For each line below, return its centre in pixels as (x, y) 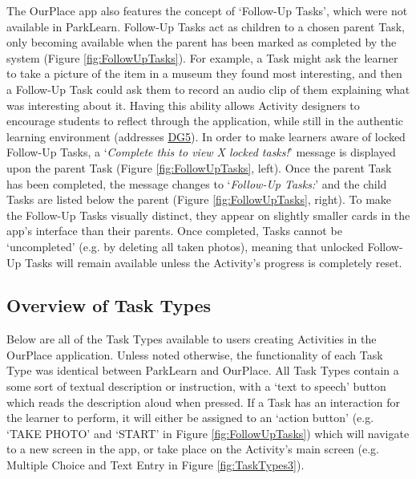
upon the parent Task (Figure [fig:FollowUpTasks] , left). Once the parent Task (199, 167)
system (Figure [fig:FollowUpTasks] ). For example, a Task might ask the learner (202, 57)
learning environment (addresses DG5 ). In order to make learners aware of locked (206, 136)
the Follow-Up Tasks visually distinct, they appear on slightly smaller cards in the (208, 215)
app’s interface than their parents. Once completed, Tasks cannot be (174, 231)
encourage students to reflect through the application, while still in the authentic (205, 121)
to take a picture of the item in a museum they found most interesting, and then (204, 73)
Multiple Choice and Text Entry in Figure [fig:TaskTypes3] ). (155, 465)
